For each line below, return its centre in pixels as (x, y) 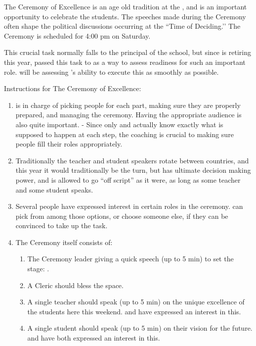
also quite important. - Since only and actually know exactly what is (119, 124)
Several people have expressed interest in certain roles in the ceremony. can (129, 206)
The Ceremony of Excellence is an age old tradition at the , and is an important (126, 6)
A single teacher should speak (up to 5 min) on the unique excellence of (136, 302)
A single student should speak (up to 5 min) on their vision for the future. (140, 328)
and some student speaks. (54, 189)
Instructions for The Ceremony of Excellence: (73, 88)
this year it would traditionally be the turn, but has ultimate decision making (133, 170)
